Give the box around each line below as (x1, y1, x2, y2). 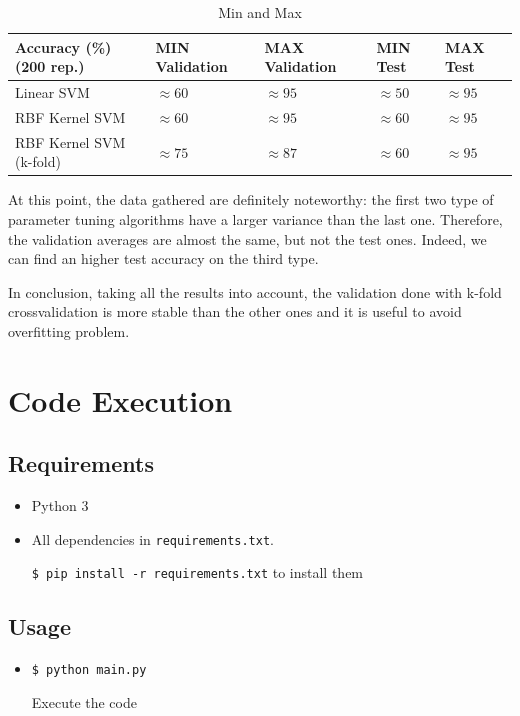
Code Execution (8, 379, 233, 420)
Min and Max (218, 2, 302, 22)
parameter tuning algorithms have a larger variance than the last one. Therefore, (8, 209, 503, 229)
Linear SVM (15, 82, 90, 103)
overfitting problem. (8, 320, 130, 341)
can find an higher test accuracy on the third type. (8, 248, 319, 269)
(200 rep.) (15, 56, 85, 77)
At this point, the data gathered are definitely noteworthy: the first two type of (8, 189, 494, 210)
